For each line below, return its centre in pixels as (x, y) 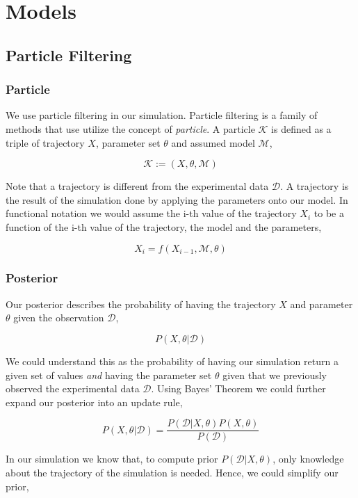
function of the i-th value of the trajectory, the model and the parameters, (164, 226)
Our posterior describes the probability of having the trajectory (141, 304)
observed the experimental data (73, 388)
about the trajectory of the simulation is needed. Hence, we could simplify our (172, 472)
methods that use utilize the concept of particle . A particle (130, 128)
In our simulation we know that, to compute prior (112, 459)
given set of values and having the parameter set (109, 375)
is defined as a (301, 128)
